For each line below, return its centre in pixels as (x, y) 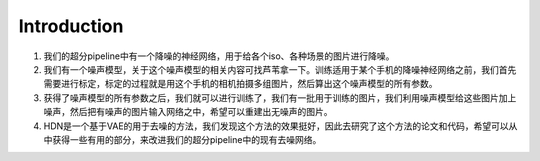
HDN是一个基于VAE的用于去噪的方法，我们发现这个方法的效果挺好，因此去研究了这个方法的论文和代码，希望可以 (276, 126)
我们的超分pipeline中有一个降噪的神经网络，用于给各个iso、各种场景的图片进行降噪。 (219, 56)
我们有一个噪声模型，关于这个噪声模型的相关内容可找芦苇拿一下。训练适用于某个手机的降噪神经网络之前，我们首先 (280, 69)
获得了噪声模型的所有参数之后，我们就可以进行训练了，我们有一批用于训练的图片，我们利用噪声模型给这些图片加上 (280, 97)
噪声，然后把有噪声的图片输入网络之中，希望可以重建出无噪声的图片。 (188, 112)
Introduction (71, 26)
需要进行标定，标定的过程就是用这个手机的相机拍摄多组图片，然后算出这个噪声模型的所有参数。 (240, 84)
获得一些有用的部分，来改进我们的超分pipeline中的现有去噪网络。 (186, 139)
